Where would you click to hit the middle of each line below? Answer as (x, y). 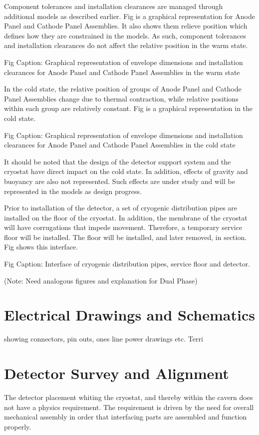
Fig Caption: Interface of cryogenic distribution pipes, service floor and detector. (127, 264)
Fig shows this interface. (41, 247)
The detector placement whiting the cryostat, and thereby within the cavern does (129, 397)
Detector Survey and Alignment (117, 373)
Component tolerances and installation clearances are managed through (114, 6)
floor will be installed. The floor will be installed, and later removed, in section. (126, 237)
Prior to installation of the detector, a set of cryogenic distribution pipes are (121, 208)
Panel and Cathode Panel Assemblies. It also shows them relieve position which (126, 26)
